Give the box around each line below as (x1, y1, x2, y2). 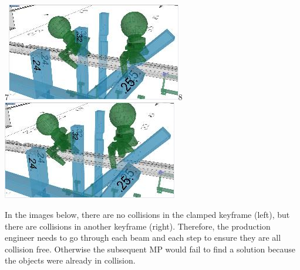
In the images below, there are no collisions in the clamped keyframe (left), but (5, 208, 290, 220)
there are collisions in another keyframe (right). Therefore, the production (5, 220, 271, 232)
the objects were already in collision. (5, 254, 136, 266)
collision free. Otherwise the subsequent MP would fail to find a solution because (5, 242, 296, 255)
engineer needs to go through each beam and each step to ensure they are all (5, 231, 281, 244)
